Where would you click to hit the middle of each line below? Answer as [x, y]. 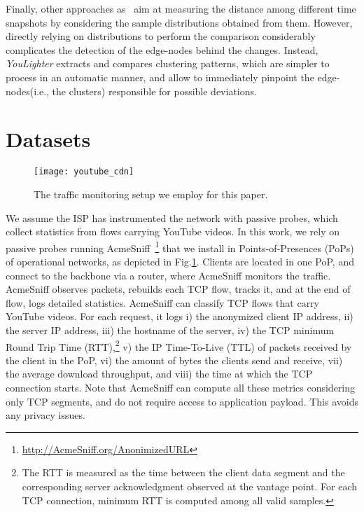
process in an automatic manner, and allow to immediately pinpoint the [160, 77]
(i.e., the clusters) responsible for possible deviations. [143, 91]
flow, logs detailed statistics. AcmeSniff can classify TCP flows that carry [163, 302]
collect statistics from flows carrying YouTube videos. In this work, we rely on [173, 231]
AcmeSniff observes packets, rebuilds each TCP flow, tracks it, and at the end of [178, 289]
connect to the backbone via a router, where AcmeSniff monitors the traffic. [168, 275]
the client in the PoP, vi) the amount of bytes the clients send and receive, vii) [174, 360]
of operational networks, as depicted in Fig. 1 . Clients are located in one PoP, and [180, 261]
